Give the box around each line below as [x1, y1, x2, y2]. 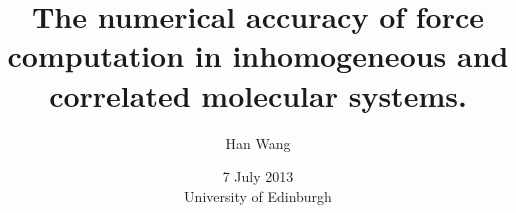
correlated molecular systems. [49, 74, 467, 115]
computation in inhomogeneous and [7, 35, 509, 76]
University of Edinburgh [184, 185, 332, 206]
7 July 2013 [222, 166, 294, 187]
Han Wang [225, 132, 291, 153]
